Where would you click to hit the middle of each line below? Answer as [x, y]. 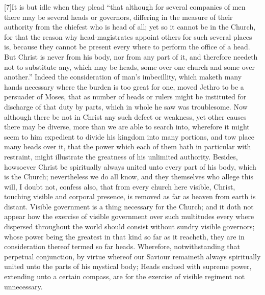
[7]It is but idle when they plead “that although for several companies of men [125, 7]
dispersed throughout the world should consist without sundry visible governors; [129, 226]
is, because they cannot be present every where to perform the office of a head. [127, 47]
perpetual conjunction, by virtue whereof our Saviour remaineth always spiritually [132, 256]
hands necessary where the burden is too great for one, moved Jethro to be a [124, 86]
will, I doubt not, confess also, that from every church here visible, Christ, [120, 186]
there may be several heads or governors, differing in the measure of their [118, 17]
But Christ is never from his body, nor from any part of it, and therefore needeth [131, 56]
